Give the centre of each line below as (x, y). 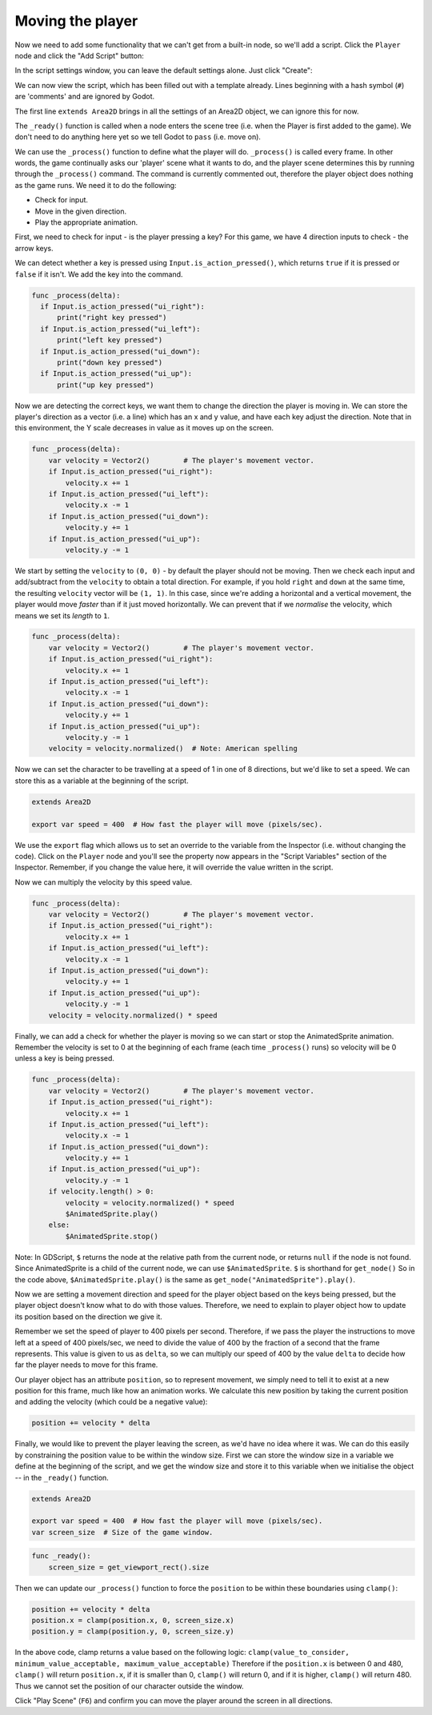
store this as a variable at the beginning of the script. (102, 781)
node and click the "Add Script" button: (79, 55)
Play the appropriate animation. (86, 222)
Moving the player (76, 21)
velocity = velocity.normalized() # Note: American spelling (173, 749)
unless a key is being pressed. (65, 1058)
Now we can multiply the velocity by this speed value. (104, 882)
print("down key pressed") (110, 362)
